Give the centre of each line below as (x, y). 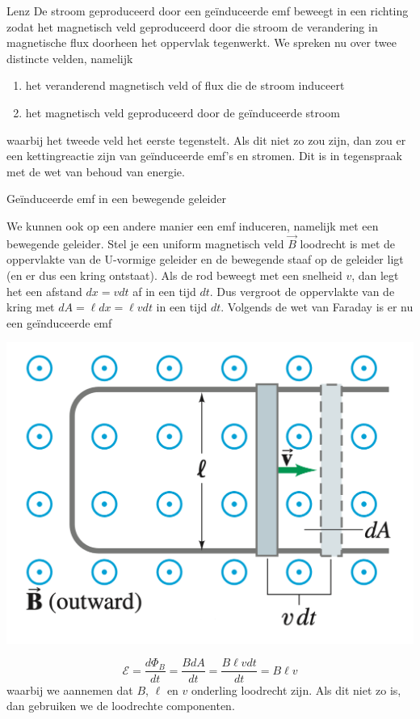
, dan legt (375, 275)
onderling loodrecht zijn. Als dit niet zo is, (296, 689)
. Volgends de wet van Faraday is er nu (317, 307)
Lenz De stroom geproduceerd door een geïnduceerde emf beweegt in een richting (208, 11)
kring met (31, 307)
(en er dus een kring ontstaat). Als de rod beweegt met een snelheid (174, 275)
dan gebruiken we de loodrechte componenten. (121, 706)
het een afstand (44, 291)
